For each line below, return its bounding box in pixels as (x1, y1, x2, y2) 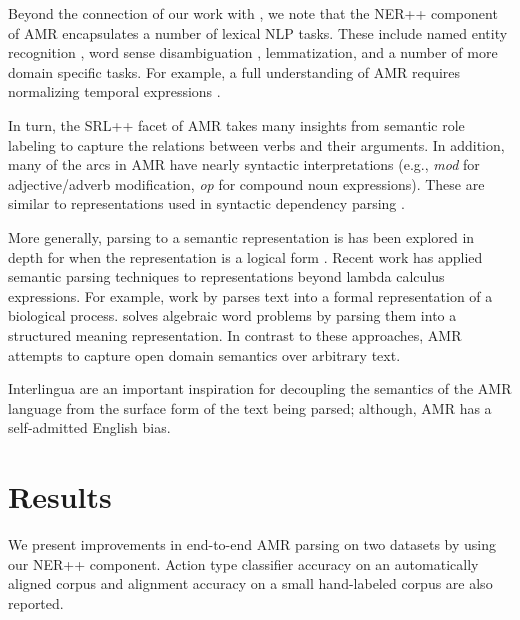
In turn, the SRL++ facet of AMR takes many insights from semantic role (8, 114, 465, 135)
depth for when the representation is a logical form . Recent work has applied (8, 246, 483, 267)
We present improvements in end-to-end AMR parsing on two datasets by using (8, 534, 497, 554)
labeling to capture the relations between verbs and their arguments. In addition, (8, 134, 505, 155)
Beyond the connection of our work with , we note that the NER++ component (8, 3, 498, 23)
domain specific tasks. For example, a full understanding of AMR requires (8, 61, 461, 82)
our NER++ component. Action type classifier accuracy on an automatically (8, 553, 479, 574)
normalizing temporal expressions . (8, 81, 221, 102)
